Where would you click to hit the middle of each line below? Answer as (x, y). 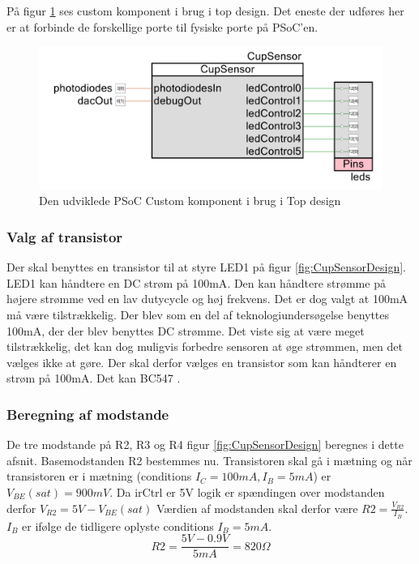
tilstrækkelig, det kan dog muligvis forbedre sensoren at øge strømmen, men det (205, 346)
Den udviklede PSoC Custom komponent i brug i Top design (190, 201)
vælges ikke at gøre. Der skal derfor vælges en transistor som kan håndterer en (202, 362)
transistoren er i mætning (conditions (99, 476)
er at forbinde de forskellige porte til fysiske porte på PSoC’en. (162, 26)
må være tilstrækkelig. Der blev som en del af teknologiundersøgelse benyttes (198, 314)
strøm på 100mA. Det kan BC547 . (94, 378)
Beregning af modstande (88, 414)
